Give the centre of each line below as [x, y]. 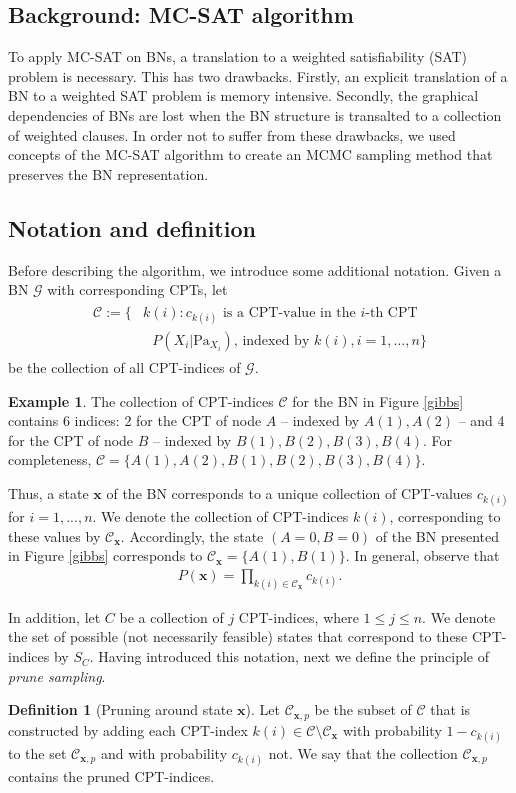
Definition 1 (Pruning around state [120, 709]
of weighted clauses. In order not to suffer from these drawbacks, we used [232, 134]
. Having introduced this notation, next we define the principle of [289, 656]
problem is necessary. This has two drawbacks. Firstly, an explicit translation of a [258, 75]
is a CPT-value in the [289, 312]
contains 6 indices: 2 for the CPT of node [135, 420]
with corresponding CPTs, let [137, 289]
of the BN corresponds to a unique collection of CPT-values [289, 493]
